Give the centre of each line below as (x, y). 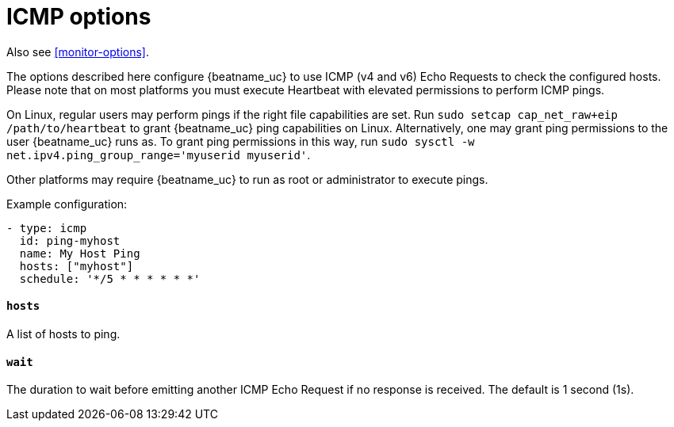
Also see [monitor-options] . (78, 51)
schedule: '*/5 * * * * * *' (110, 278)
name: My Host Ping (80, 253)
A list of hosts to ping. (63, 334)
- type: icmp (47, 228)
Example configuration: (67, 204)
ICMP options (79, 17)
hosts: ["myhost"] (77, 266)
